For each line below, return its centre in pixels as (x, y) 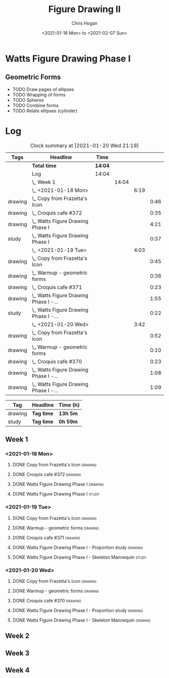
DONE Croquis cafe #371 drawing (46, 537)
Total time (44, 166)
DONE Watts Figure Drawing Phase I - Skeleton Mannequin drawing (81, 620)
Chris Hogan (84, 23)
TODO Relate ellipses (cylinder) (45, 111)
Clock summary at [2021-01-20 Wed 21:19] (84, 146)
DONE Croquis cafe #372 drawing (47, 474)
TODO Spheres (28, 100)
